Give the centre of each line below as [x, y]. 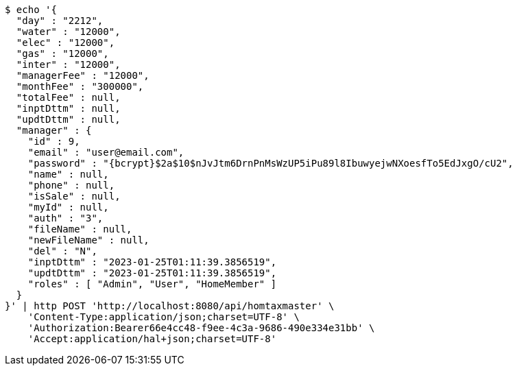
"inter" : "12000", [68, 64]
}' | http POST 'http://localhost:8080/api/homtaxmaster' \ [170, 306]
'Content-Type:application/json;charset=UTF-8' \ [164, 317]
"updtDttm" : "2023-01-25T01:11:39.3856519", [152, 273]
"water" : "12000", [68, 32]
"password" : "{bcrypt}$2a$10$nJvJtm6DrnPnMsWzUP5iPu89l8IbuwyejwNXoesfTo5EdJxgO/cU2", [270, 163]
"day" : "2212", [60, 21]
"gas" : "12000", [62, 53]
